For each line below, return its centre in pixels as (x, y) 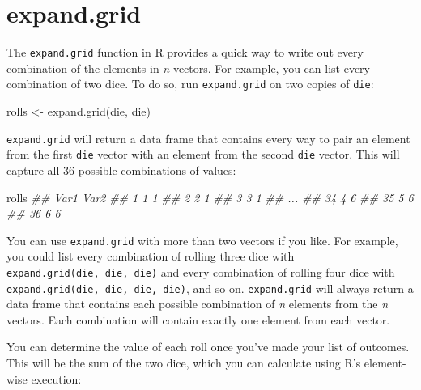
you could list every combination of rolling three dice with (151, 256)
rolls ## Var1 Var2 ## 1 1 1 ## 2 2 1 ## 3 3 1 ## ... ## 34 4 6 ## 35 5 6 (210, 197)
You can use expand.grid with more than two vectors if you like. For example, (202, 240)
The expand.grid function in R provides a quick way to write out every (185, 52)
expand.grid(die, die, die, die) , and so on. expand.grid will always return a (210, 288)
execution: (56, 378)
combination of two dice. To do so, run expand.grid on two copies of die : (190, 84)
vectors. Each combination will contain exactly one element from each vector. (198, 319)
